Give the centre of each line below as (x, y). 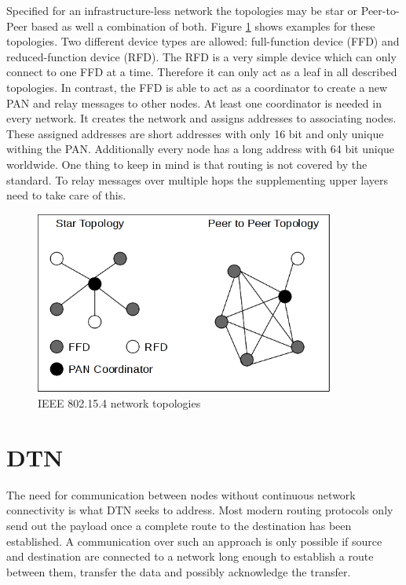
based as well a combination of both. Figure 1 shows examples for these (203, 26)
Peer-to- (380, 10)
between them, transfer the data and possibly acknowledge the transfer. (179, 571)
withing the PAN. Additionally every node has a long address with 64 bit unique (201, 149)
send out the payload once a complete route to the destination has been (179, 525)
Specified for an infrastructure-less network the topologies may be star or (182, 10)
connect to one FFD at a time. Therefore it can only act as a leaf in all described (202, 72)
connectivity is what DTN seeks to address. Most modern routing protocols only (200, 510)
